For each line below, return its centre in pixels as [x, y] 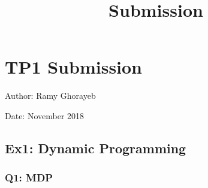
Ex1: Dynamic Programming [96, 148]
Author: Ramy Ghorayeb [50, 95]
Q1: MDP [29, 178]
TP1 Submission [74, 67]
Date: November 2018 [45, 115]
